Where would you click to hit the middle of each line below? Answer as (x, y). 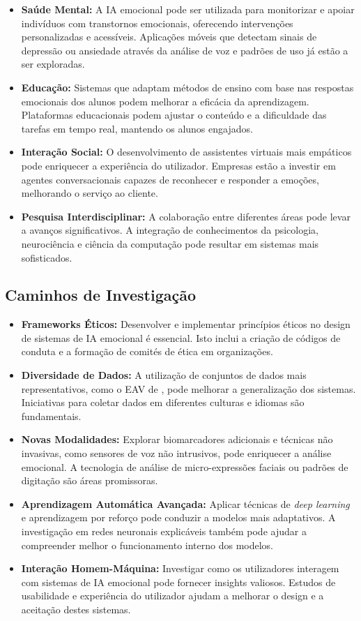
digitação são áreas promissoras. (90, 480)
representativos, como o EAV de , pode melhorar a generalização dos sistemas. (189, 388)
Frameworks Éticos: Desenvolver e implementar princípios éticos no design (186, 324)
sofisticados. (47, 257)
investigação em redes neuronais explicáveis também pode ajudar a (164, 531)
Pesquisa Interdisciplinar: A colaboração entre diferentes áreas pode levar (186, 216)
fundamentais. (51, 416)
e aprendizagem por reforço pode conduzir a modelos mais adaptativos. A (178, 517)
